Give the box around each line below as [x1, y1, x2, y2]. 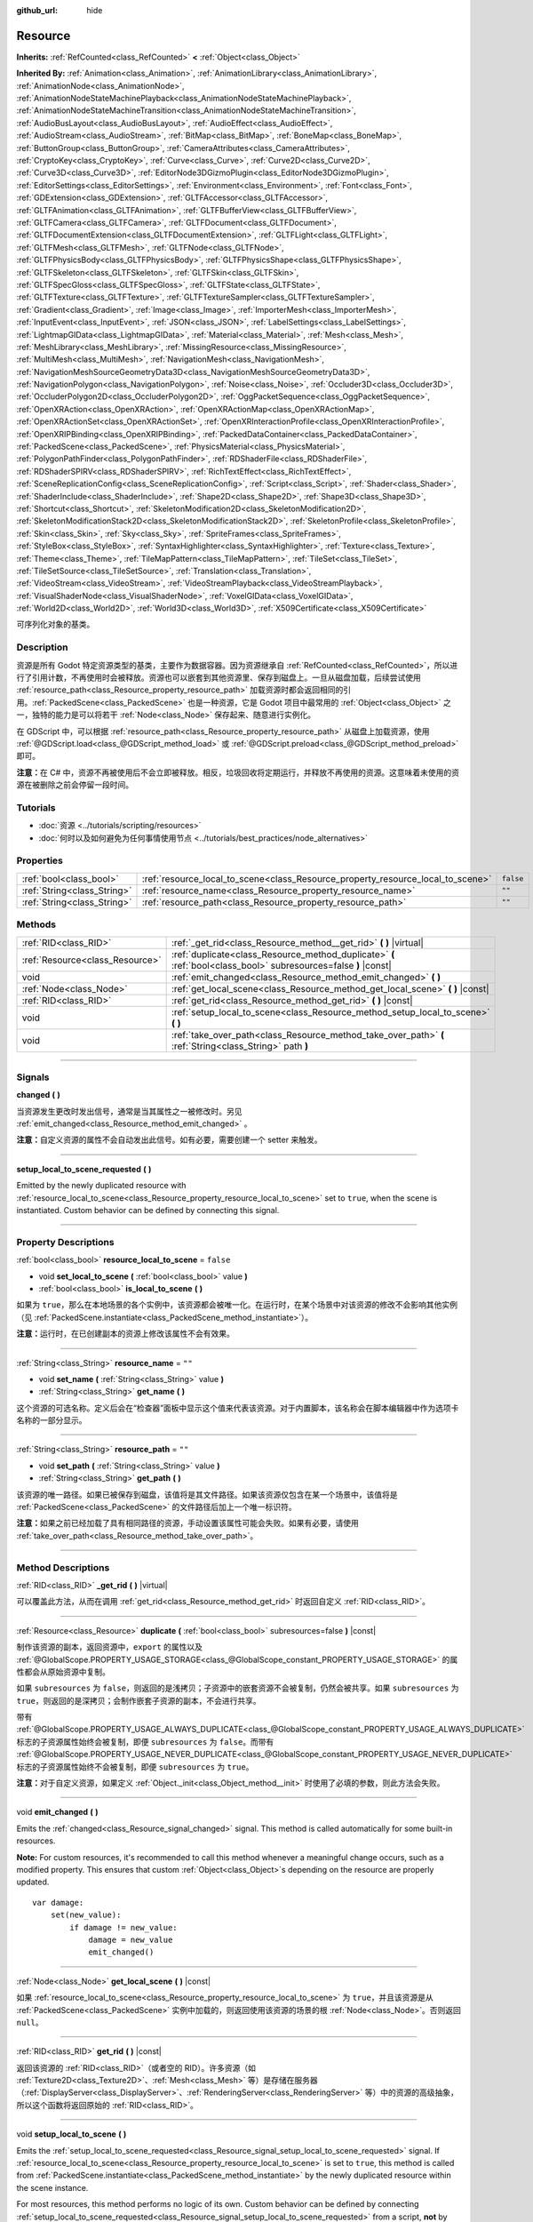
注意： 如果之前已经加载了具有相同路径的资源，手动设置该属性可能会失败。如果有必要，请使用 [16, 1518, 359, 1529]
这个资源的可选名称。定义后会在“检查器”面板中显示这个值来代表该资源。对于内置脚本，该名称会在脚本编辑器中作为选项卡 [16, 1403, 459, 1413]
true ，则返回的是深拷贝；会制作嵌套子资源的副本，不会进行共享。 [16, 1695, 261, 1706]
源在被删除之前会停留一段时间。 [16, 779, 133, 790]
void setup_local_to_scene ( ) [16, 2129, 127, 2139]
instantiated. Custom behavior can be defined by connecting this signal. [16, 1205, 280, 1216]
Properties [16, 854, 64, 867]
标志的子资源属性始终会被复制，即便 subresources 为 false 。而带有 [16, 1736, 274, 1746]
